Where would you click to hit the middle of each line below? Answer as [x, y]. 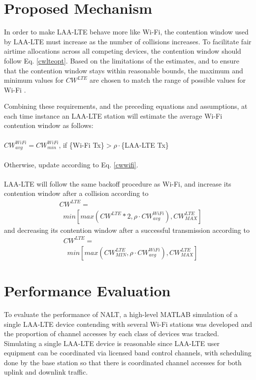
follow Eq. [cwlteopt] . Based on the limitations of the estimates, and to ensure [122, 60]
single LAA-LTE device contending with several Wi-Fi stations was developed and [128, 324]
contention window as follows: [49, 125]
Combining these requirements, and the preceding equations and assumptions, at [126, 106]
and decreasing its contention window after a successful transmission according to [127, 230]
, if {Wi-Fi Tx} [81, 144]
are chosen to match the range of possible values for [168, 80]
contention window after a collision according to [76, 193]
